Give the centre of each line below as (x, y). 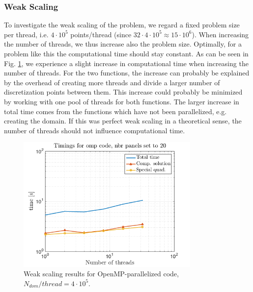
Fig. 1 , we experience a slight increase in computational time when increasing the (126, 63)
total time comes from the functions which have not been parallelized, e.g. (115, 111)
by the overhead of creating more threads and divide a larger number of (112, 82)
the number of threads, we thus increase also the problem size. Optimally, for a (123, 44)
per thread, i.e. (26, 34)
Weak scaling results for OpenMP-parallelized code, (101, 274)
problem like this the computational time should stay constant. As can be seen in (126, 53)
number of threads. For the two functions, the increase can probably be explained (127, 73)
